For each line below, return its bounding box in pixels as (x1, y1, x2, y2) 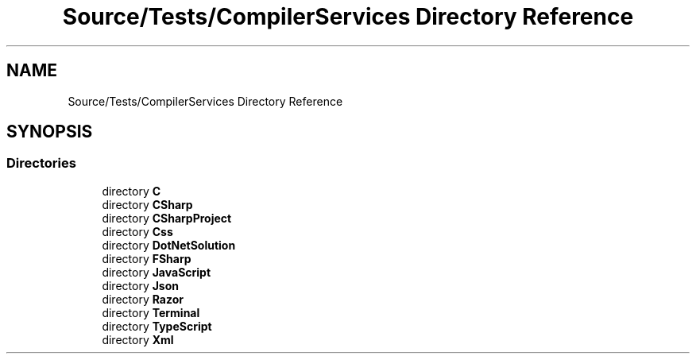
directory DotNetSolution (102, 238, 236, 252)
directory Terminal (102, 305, 200, 319)
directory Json (102, 278, 180, 292)
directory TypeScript (102, 319, 212, 333)
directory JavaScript (102, 265, 211, 279)
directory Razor (102, 292, 184, 306)
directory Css (102, 224, 173, 238)
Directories (6, 155, 76, 172)
